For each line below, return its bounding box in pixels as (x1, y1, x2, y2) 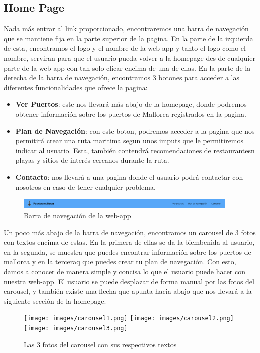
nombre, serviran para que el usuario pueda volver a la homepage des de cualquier (4, 52, 255, 63)
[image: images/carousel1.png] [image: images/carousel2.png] (24, 315, 234, 322)
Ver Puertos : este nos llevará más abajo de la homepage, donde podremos (15, 99, 247, 109)
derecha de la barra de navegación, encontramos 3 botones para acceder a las (4, 72, 239, 83)
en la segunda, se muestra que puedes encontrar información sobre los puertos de (4, 246, 251, 257)
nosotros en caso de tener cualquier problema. (15, 181, 156, 192)
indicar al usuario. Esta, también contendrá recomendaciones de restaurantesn (15, 145, 255, 155)
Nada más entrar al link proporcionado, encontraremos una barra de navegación (4, 23, 249, 34)
